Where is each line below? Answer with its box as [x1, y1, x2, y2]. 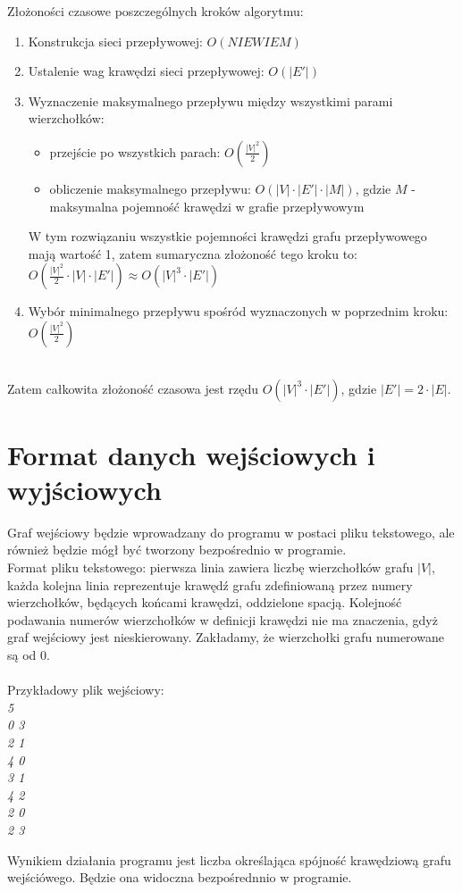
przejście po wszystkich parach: [49, 142, 221, 161]
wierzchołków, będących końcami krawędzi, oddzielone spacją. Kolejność [7, 593, 402, 612]
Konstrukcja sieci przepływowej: [28, 31, 203, 50]
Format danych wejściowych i [7, 436, 375, 472]
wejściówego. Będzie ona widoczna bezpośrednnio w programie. [7, 868, 352, 887]
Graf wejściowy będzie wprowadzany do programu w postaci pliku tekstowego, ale [7, 522, 455, 541]
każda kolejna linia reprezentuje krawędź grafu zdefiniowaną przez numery [7, 575, 413, 594]
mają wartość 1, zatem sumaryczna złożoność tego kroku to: [28, 244, 358, 263]
